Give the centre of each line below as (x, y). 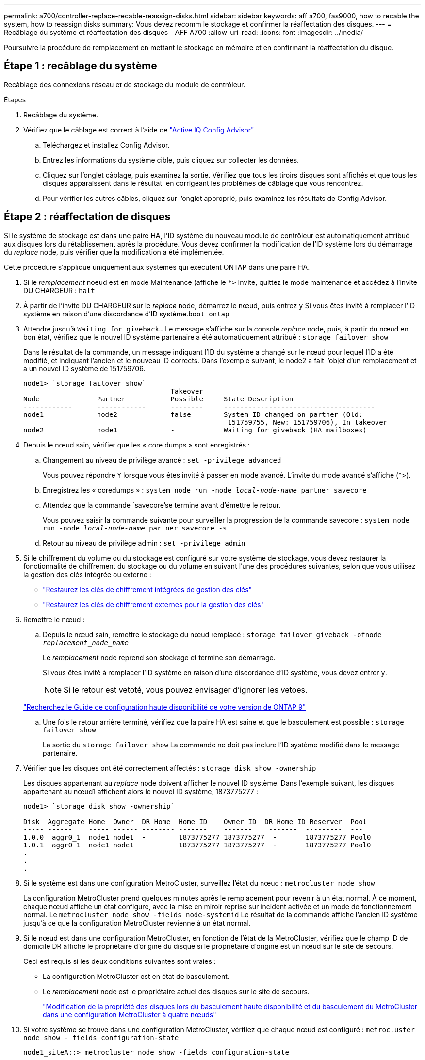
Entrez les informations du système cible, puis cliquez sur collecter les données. (171, 160)
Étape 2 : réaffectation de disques (87, 217)
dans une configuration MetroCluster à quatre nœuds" (130, 1014)
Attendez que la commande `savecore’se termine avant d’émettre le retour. (162, 505)
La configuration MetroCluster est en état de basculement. (136, 976)
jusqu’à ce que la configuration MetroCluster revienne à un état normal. (137, 923)
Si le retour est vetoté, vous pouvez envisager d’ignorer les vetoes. (186, 689)
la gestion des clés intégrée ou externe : (87, 574)
